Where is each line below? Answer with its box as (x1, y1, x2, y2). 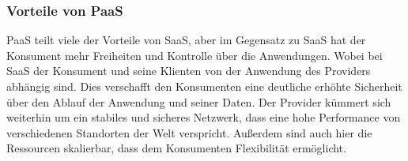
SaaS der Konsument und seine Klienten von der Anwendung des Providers (6, 62, 371, 79)
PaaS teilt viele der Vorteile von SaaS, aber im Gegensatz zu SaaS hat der (6, 32, 366, 48)
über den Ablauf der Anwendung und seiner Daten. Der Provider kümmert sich (6, 93, 391, 110)
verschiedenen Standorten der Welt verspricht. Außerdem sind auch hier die (6, 124, 372, 140)
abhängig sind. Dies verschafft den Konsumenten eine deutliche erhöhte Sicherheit (6, 78, 402, 94)
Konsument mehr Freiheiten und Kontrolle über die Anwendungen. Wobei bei (6, 47, 383, 63)
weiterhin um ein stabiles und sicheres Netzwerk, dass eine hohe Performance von (6, 109, 401, 125)
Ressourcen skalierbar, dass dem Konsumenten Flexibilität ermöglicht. (6, 140, 346, 156)
